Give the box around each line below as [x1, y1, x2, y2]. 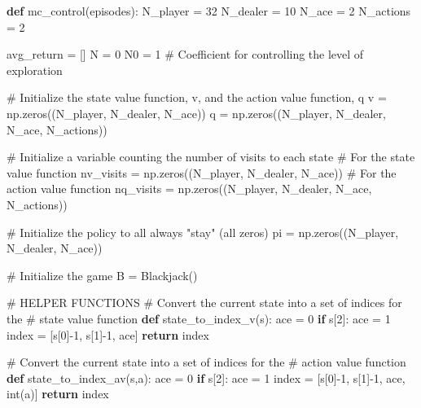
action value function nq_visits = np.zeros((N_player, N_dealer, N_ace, [7, 180, 372, 197]
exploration [7, 61, 63, 78]
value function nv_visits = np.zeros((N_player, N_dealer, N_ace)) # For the [7, 164, 397, 181]
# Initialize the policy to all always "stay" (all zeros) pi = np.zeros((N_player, [7, 223, 399, 240]
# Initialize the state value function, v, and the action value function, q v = [7, 89, 387, 106]
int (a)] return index [7, 385, 109, 402]
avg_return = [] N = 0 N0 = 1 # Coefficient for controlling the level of [7, 46, 364, 63]
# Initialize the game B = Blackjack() [7, 266, 198, 283]
